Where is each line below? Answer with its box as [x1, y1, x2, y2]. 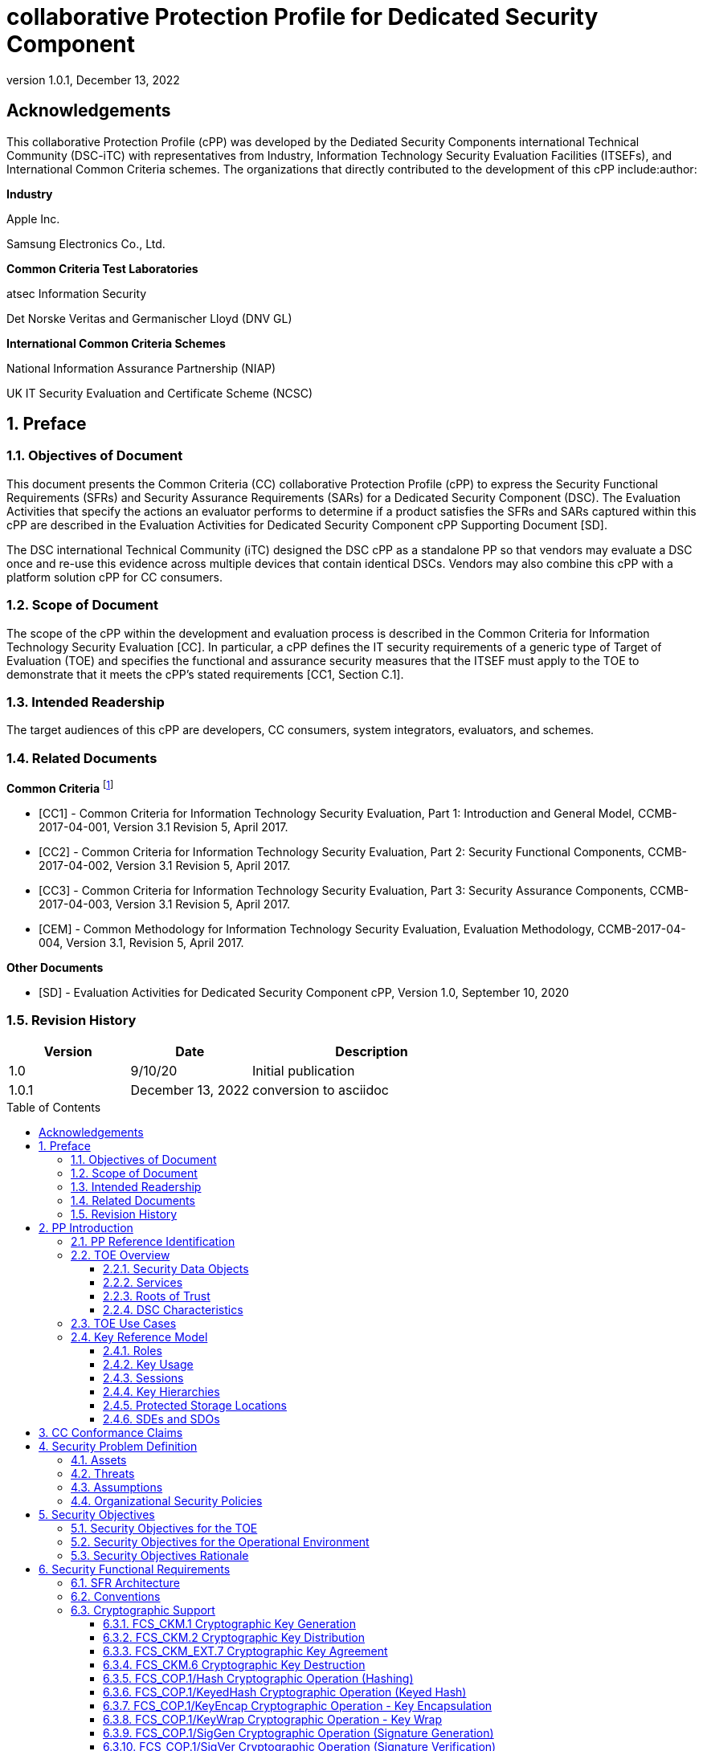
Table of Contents [6, 1100, 101, 1115]
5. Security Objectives [39, 1508, 155, 1522]
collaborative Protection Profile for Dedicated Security [6, 3, 599, 31]
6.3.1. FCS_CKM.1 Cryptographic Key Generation [103, 1617, 356, 1631]
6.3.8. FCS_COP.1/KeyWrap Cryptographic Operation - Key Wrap [103, 1712, 443, 1727]
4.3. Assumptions [71, 1480, 163, 1495]
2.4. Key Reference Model [71, 1330, 208, 1345]
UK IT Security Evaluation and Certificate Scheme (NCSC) [6, 386, 313, 400]
